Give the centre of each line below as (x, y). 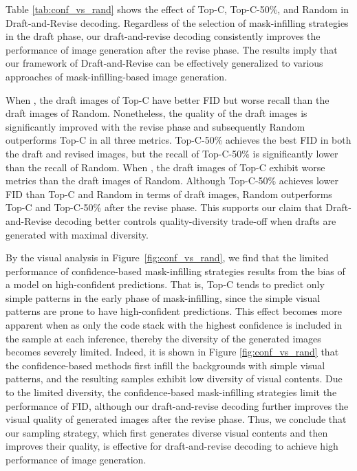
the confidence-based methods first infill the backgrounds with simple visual (165, 365)
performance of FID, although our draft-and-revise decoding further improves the (177, 405)
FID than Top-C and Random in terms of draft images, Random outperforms (169, 194)
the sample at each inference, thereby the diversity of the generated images (163, 338)
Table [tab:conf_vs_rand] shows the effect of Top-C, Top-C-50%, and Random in (177, 9)
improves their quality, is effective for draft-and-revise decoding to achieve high (172, 446)
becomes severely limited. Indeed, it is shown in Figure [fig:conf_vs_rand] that (172, 352)
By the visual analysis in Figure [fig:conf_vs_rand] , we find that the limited (167, 258)
